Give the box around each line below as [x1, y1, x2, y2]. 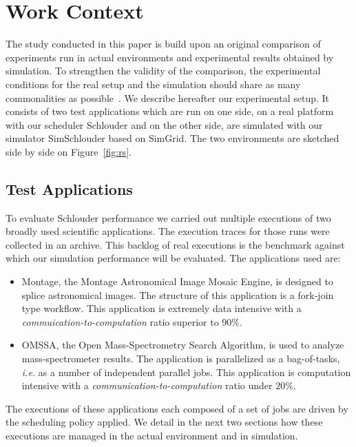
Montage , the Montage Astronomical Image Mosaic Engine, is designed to [21, 274, 333, 289]
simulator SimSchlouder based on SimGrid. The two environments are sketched [6, 131, 339, 145]
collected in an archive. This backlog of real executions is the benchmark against [6, 237, 345, 251]
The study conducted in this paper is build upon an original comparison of [6, 37, 321, 51]
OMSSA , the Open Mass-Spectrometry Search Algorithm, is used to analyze [21, 337, 344, 352]
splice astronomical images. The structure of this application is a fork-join [21, 287, 334, 302]
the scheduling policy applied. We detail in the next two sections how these [6, 415, 323, 429]
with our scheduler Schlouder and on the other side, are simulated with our [6, 117, 323, 132]
